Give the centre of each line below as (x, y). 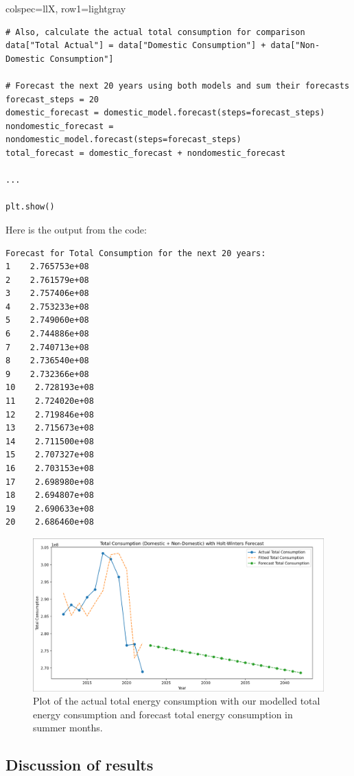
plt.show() (30, 207)
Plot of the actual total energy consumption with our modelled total (177, 701)
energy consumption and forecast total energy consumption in (163, 714)
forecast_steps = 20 (52, 99)
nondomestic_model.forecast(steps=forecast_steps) (123, 140)
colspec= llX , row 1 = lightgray (66, 8)
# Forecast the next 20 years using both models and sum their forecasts (178, 85)
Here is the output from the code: (76, 229)
